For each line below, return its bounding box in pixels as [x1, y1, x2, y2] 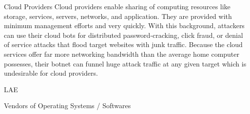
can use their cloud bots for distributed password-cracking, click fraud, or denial [4, 30, 243, 40]
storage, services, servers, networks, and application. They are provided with [4, 11, 232, 21]
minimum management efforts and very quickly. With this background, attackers [4, 20, 245, 31]
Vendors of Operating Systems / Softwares [4, 100, 131, 111]
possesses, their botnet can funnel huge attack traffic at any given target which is [4, 58, 247, 68]
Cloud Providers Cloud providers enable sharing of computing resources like [4, 1, 231, 11]
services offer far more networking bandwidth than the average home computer [4, 49, 240, 59]
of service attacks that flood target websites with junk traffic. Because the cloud [4, 39, 243, 49]
